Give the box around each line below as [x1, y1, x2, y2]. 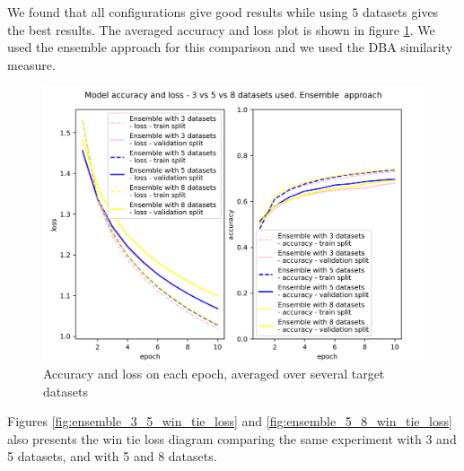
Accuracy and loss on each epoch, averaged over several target [43, 363, 385, 382]
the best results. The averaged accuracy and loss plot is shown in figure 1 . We [7, 20, 435, 39]
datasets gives [362, 3, 439, 21]
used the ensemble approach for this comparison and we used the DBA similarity [7, 38, 453, 57]
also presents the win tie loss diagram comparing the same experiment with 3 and [7, 429, 457, 448]
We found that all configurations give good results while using [7, 3, 348, 21]
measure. [7, 55, 56, 74]
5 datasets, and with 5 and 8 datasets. [7, 447, 217, 466]
